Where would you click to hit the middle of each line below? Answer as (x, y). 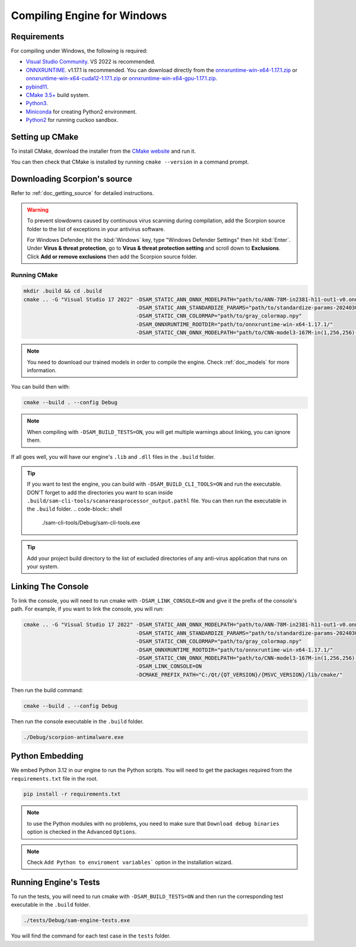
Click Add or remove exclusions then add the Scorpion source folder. (112, 256)
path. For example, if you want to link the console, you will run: (88, 609)
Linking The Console (50, 586)
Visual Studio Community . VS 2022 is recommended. (90, 62)
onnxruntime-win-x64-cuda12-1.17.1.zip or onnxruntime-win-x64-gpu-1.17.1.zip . (122, 78)
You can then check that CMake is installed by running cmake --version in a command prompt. (130, 162)
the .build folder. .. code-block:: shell (74, 509)
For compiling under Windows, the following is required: (79, 51)
